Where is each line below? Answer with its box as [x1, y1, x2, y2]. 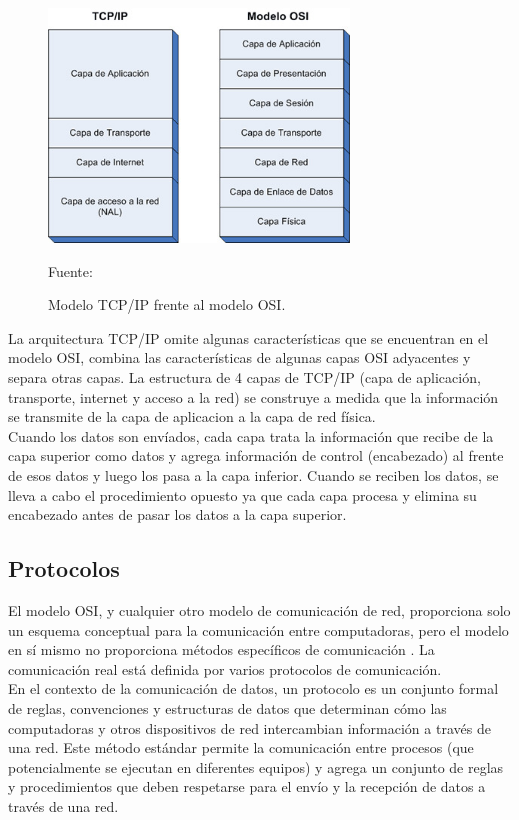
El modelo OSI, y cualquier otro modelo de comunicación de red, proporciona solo [8, 600, 511, 620]
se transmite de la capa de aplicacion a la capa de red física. [8, 406, 376, 427]
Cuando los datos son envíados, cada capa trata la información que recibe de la [8, 425, 494, 446]
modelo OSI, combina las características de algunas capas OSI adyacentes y [8, 347, 471, 368]
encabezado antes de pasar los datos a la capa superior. [8, 504, 347, 525]
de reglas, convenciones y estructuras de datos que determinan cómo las [8, 697, 447, 718]
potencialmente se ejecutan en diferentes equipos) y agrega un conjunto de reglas [8, 756, 504, 777]
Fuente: [48, 260, 93, 281]
